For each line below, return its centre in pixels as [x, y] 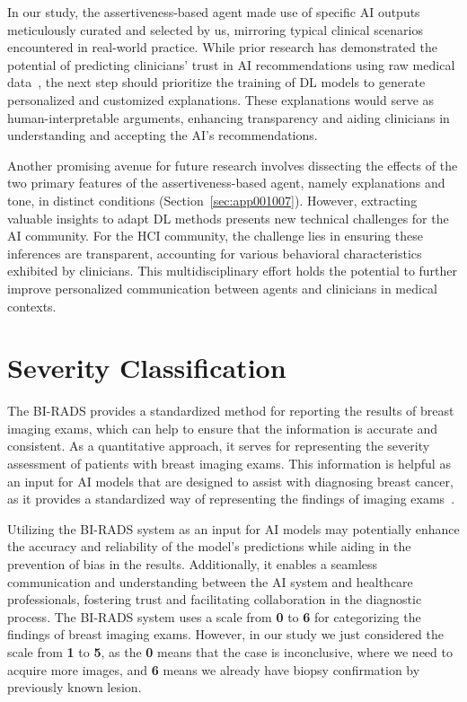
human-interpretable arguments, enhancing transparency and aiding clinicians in [229, 117]
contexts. [32, 306]
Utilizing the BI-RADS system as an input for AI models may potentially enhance [233, 528]
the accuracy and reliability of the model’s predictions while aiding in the [209, 546]
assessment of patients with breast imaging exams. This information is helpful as [229, 463]
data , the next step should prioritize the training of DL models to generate [216, 82]
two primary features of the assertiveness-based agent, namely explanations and [226, 183]
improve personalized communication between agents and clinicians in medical [223, 288]
